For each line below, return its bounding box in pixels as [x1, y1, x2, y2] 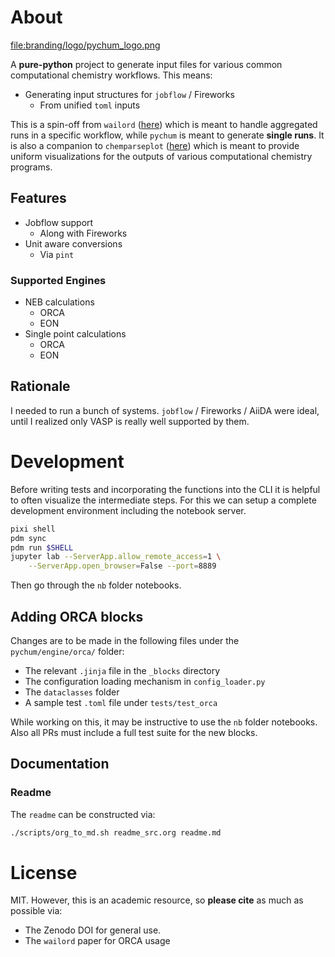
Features [10, 190, 67, 207]
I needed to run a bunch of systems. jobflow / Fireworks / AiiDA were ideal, [10, 404, 320, 416]
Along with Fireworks [39, 227, 128, 239]
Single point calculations [24, 328, 127, 340]
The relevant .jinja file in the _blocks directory [24, 664, 221, 676]
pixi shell [10, 524, 56, 534]
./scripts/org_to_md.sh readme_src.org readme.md [10, 827, 222, 838]
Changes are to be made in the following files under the [10, 634, 240, 646]
